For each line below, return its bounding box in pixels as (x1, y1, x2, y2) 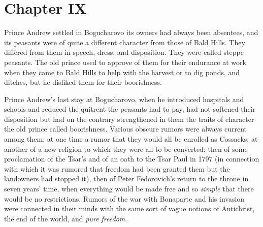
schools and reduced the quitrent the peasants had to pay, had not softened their (4, 104, 256, 114)
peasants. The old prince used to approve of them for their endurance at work (4, 56, 246, 67)
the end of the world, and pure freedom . (4, 213, 127, 223)
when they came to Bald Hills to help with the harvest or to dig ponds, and (4, 67, 240, 77)
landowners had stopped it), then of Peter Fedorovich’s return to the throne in (4, 173, 249, 184)
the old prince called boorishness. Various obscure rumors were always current (4, 123, 247, 134)
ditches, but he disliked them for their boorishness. (4, 77, 162, 87)
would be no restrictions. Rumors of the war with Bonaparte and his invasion (4, 193, 245, 204)
